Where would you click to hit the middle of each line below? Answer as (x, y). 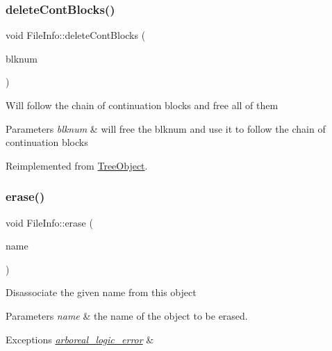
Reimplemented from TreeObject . (77, 165)
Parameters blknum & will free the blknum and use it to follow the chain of (166, 128)
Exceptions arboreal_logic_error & (80, 339)
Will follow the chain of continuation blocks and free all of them (142, 105)
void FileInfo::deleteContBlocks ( (76, 35)
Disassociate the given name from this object (101, 292)
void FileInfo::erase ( (49, 222)
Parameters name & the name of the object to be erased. (127, 315)
